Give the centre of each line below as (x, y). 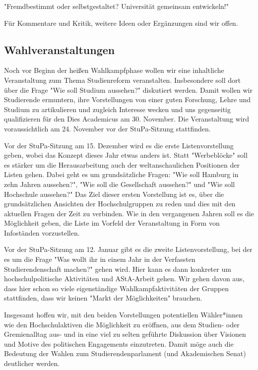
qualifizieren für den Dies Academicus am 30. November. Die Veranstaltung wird (127, 119)
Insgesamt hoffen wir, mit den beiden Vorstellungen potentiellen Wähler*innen (124, 315)
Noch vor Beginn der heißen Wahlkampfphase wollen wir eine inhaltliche (114, 70)
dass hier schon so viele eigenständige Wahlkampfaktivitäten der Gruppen (116, 288)
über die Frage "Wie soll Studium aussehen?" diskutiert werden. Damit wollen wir (128, 90)
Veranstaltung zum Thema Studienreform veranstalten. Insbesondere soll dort (123, 80)
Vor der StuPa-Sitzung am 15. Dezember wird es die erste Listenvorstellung (119, 145)
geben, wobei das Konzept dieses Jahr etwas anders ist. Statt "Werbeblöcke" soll (126, 155)
